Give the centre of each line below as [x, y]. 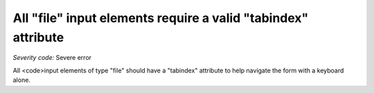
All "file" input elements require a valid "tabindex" [161, 18]
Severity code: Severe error [52, 58]
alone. [22, 80]
